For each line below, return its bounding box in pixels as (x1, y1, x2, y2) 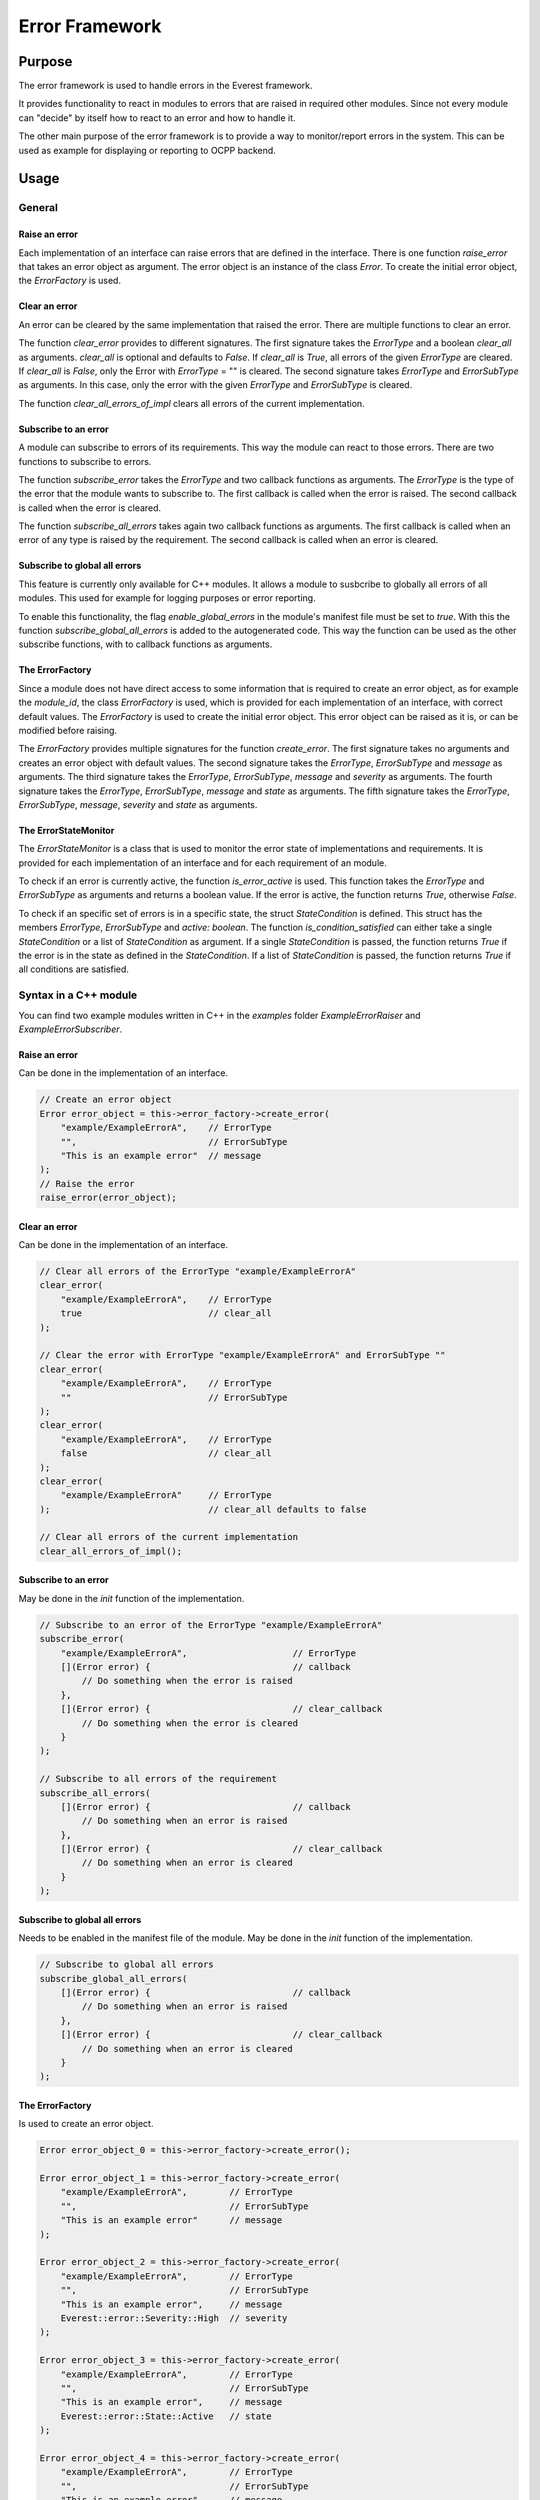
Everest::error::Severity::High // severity (60, 2313, 288, 2324)
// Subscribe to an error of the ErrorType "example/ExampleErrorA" (39, 1619, 383, 1630)
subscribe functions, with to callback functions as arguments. (18, 638, 273, 650)
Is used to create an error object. (18, 2118, 154, 2130)
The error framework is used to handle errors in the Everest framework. (18, 80, 314, 92)
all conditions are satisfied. (18, 963, 130, 975)
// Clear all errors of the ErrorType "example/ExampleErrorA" (39, 1266, 357, 1277)
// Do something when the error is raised (81, 1675, 294, 1687)
